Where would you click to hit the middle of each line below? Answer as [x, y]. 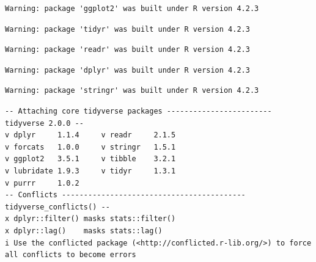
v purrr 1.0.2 [42, 183]
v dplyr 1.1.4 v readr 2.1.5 [90, 135]
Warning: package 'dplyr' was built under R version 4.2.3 [127, 70]
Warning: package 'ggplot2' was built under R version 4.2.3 [132, 9]
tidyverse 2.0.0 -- [44, 123]
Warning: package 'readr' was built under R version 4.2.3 [127, 50]
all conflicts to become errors [71, 255]
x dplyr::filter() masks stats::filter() [90, 219]
